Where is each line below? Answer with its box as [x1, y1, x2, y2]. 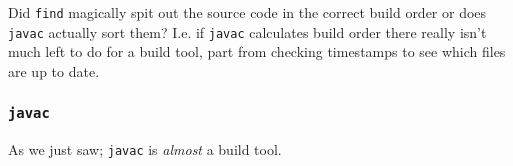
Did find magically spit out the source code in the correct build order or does [8, 2, 487, 22]
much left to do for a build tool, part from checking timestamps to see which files [8, 41, 506, 62]
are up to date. [8, 60, 100, 81]
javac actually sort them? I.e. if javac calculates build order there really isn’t [8, 21, 487, 42]
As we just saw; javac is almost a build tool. [8, 139, 282, 160]
